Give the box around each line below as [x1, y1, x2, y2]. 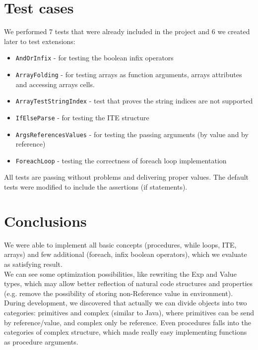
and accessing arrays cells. [15, 79, 95, 89]
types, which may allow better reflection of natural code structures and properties [4, 278, 253, 289]
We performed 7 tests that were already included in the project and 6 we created [4, 26, 250, 37]
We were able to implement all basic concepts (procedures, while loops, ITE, [4, 239, 237, 250]
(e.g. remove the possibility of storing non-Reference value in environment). [4, 288, 233, 298]
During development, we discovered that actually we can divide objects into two [4, 298, 247, 308]
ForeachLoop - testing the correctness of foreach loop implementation [15, 155, 227, 165]
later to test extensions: [4, 36, 75, 46]
